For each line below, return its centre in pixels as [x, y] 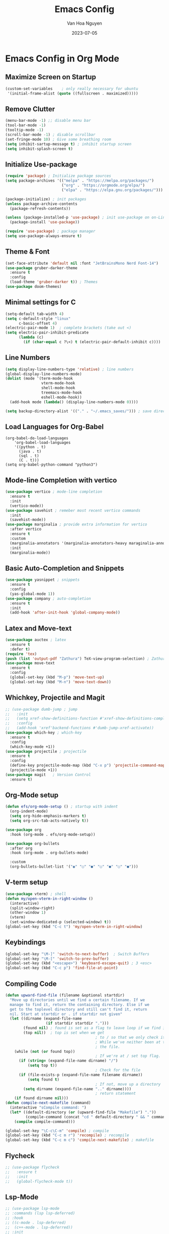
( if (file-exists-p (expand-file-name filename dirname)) [80, 1075]
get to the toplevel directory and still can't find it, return [78, 1009]
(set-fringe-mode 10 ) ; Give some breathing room [58, 139]
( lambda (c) [31, 337]
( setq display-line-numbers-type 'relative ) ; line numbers [70, 369]
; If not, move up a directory [128, 1084]
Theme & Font [27, 252]
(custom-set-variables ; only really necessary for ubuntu [72, 89]
